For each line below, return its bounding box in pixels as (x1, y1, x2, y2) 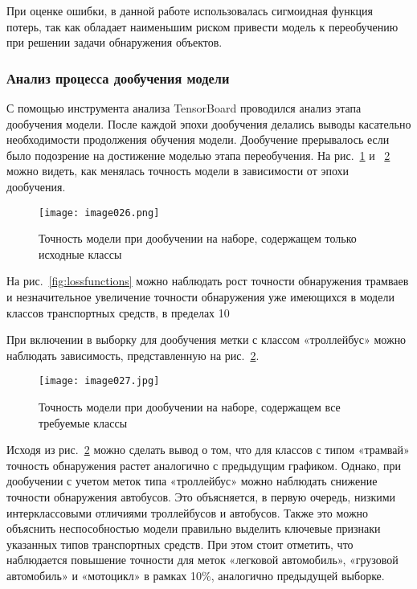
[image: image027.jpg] (39, 375, 160, 387)
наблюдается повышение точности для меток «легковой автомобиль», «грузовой (6, 551, 399, 568)
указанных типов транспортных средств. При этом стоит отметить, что (6, 535, 354, 552)
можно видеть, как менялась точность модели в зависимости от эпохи (6, 162, 350, 179)
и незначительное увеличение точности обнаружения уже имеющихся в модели (6, 288, 395, 305)
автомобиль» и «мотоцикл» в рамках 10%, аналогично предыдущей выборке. (6, 567, 385, 583)
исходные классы (39, 245, 122, 262)
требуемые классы (39, 414, 128, 431)
